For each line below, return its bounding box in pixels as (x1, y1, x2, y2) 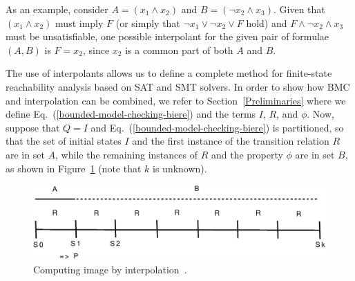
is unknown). (153, 161, 207, 175)
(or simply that (115, 15, 180, 30)
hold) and (246, 15, 287, 30)
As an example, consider (6, 2, 108, 16)
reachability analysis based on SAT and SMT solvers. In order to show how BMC (6, 79, 350, 93)
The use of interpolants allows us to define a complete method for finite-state (6, 66, 332, 80)
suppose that (6, 120, 60, 134)
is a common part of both (125, 42, 233, 57)
